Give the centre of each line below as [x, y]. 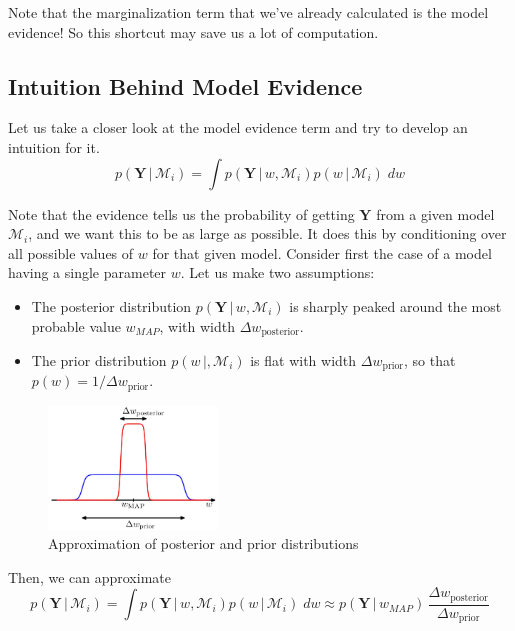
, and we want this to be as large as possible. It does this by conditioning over [267, 233]
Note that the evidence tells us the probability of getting [181, 213]
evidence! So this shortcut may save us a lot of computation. [193, 31]
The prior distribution [99, 360]
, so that [429, 360]
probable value [76, 325]
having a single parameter [87, 272]
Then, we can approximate [89, 576]
